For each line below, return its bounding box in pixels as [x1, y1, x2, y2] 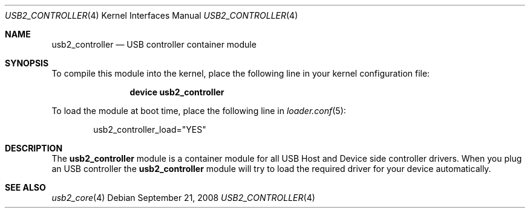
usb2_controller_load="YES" [93, 124, 206, 135]
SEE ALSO [5, 182, 46, 192]
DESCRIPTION [5, 143, 63, 153]
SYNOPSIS [5, 58, 49, 68]
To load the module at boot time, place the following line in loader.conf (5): [51, 106, 346, 116]
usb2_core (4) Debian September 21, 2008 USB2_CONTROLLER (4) [51, 192, 315, 203]
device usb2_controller [129, 87, 224, 97]
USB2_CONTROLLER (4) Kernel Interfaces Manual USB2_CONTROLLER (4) [5, 10, 298, 21]
